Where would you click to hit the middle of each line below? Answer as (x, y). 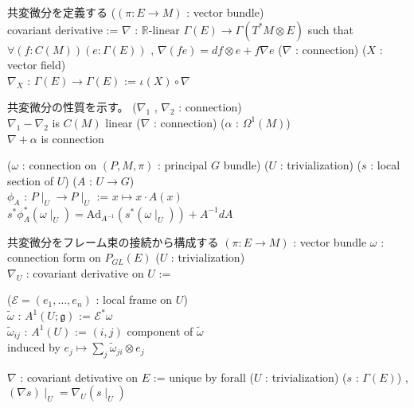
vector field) (37, 65)
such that (330, 29)
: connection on (59, 165)
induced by (34, 347)
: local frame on (134, 299)
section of (31, 180)
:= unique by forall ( (203, 377)
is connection (72, 138)
